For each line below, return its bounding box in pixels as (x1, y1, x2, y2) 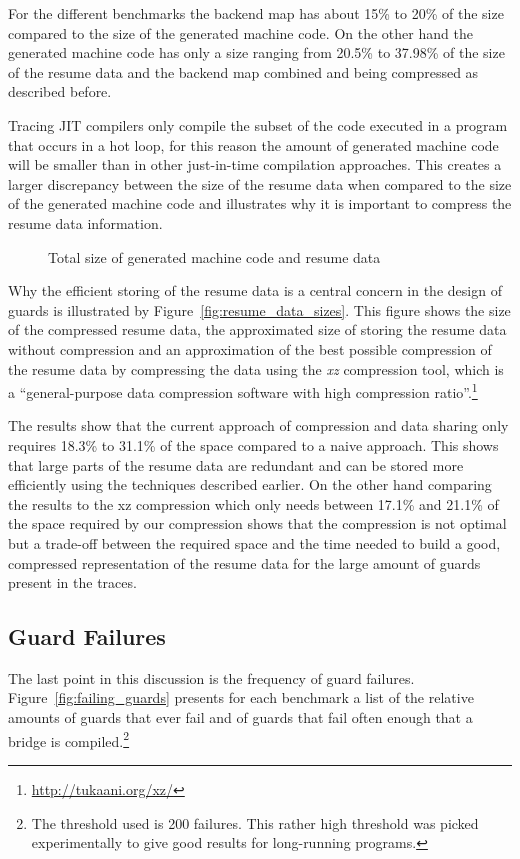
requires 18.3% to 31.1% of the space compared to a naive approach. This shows (8, 434, 499, 455)
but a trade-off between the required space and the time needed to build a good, (8, 532, 501, 553)
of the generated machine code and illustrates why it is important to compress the (8, 193, 512, 214)
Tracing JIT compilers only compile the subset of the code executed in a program (8, 114, 508, 135)
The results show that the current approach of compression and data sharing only (8, 415, 509, 436)
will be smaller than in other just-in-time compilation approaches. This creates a (8, 154, 502, 175)
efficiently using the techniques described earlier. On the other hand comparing (8, 474, 492, 495)
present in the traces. (8, 572, 137, 593)
